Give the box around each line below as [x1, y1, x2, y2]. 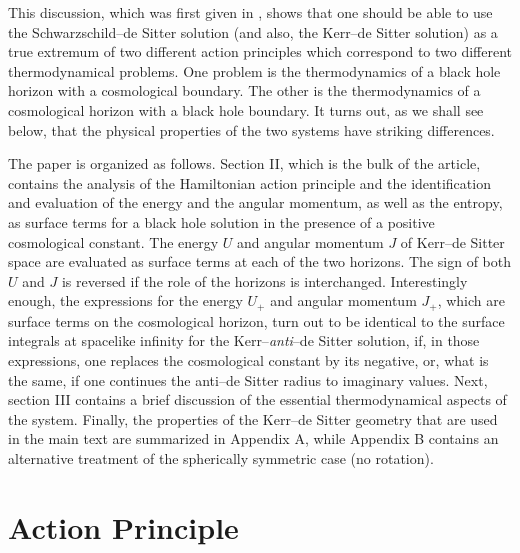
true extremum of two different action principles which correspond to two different [8, 41, 513, 62]
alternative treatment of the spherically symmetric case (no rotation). [8, 447, 434, 468]
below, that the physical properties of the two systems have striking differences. [8, 119, 495, 140]
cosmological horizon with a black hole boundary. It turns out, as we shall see [8, 99, 484, 120]
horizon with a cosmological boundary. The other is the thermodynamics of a [8, 80, 481, 101]
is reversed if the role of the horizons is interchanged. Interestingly [61, 270, 468, 291]
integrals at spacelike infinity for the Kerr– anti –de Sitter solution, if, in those [8, 330, 480, 351]
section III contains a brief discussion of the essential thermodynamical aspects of [8, 389, 507, 410]
